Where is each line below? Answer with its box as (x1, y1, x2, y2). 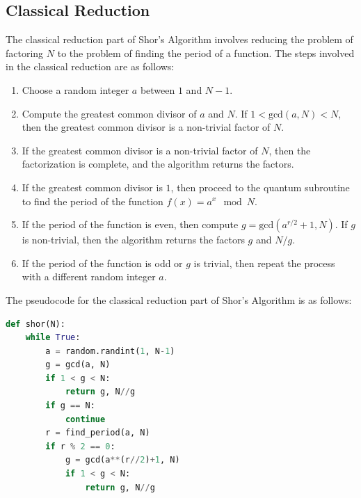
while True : (25, 332, 81, 343)
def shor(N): (6, 319, 65, 329)
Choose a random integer (22, 82, 129, 97)
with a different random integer (22, 269, 156, 284)
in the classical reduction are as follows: (6, 59, 175, 74)
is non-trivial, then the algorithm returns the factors (22, 232, 245, 247)
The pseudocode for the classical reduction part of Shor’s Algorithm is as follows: (6, 292, 352, 307)
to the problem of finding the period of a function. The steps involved (57, 45, 355, 60)
